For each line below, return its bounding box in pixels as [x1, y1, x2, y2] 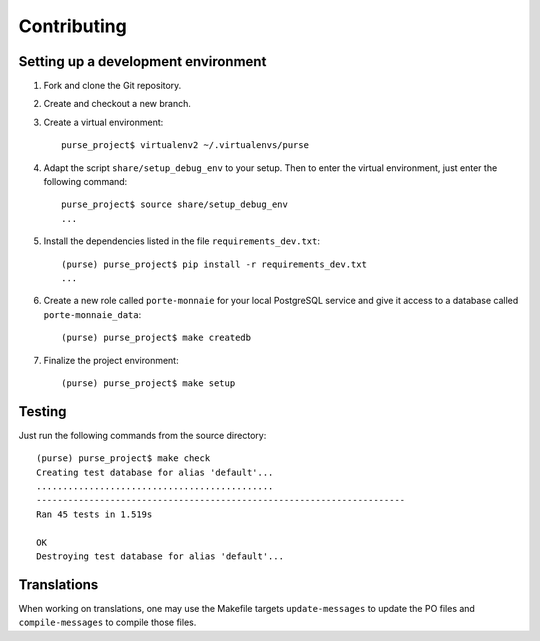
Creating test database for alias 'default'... [36, 466, 274, 478]
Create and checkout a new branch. [43, 98, 192, 110]
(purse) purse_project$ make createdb [61, 332, 252, 344]
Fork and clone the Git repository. [43, 80, 182, 92]
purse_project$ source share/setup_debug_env [61, 199, 289, 210]
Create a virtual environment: [43, 116, 164, 128]
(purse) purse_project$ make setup [61, 377, 236, 389]
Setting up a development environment [18, 53, 267, 70]
